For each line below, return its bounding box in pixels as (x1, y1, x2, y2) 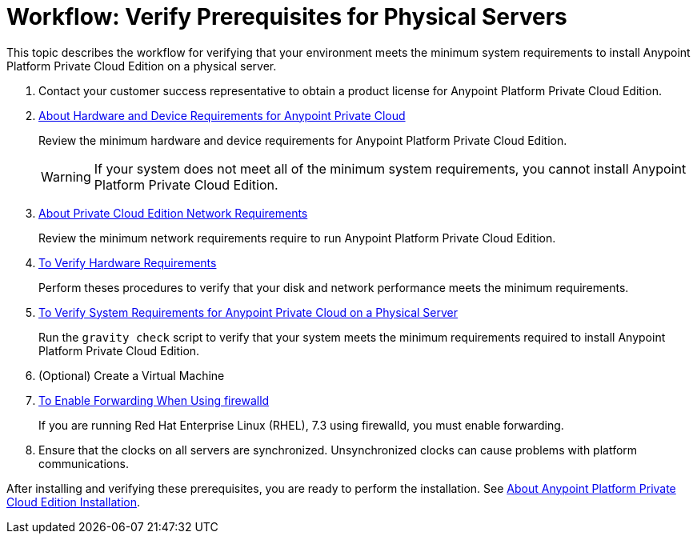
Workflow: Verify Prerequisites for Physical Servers (6, 3, 567, 30)
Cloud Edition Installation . (6, 494, 141, 509)
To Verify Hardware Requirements (38, 255, 217, 270)
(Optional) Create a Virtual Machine (38, 368, 225, 382)
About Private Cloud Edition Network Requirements (38, 206, 308, 220)
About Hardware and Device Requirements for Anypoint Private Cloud (38, 108, 406, 122)
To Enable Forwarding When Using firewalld (38, 393, 270, 407)
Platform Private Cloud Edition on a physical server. (6, 58, 277, 73)
